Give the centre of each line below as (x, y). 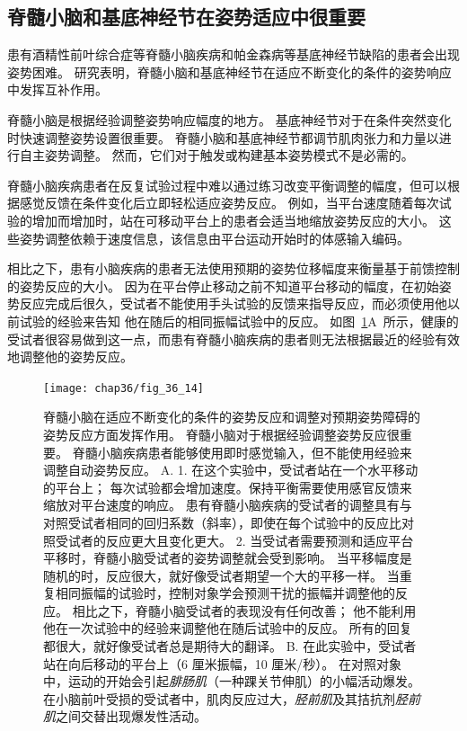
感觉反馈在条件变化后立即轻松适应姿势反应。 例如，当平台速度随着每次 (229, 203)
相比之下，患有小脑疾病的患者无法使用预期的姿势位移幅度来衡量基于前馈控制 (233, 268)
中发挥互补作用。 (57, 89)
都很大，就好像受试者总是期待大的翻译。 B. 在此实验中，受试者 (230, 646)
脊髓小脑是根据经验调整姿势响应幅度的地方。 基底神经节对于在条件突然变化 (229, 119)
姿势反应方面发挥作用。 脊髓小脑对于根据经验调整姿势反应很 (221, 434)
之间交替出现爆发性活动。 (131, 716)
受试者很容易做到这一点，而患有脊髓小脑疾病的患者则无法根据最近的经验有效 (233, 339)
